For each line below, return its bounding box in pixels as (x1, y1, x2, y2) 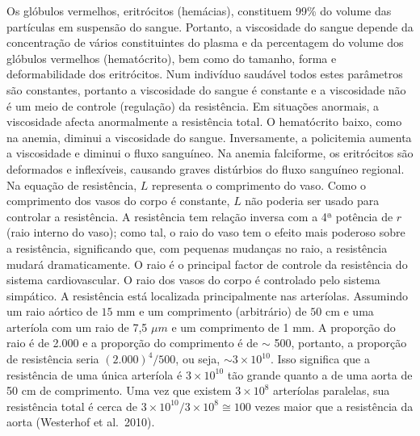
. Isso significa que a (270, 350, 370, 367)
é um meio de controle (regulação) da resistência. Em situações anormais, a (6, 97, 380, 114)
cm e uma (325, 303, 374, 320)
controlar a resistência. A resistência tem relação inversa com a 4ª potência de (6, 208, 393, 224)
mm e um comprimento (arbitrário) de (116, 303, 307, 320)
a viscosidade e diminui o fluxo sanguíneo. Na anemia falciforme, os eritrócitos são (6, 145, 414, 161)
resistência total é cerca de (6, 397, 137, 414)
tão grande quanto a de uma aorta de (227, 366, 413, 383)
